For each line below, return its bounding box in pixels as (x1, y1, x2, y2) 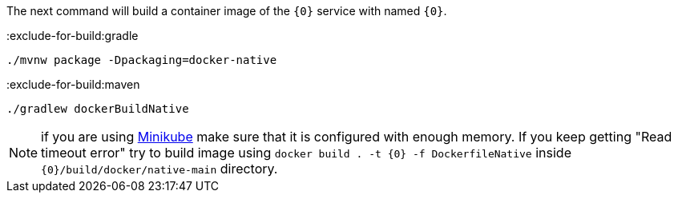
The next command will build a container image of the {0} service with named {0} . (6, 4, 447, 18)
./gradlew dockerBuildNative (6, 102, 189, 115)
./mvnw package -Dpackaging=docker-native (6, 54, 277, 66)
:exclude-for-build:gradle (6, 29, 139, 42)
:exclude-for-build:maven (6, 78, 140, 91)
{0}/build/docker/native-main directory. (41, 161, 278, 177)
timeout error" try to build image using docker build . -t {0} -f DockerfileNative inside (41, 145, 571, 161)
